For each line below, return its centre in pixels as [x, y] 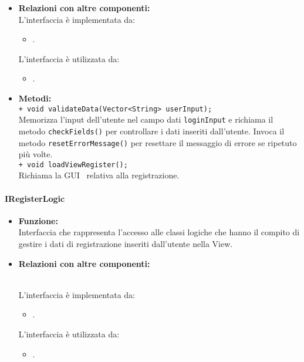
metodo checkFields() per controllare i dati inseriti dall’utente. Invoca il [151, 131]
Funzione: [38, 220]
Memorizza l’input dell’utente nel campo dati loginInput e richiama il [146, 119]
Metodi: [35, 98]
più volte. [36, 154]
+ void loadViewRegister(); [73, 165]
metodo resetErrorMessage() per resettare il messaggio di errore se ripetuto [158, 142]
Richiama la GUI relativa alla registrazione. [99, 175]
